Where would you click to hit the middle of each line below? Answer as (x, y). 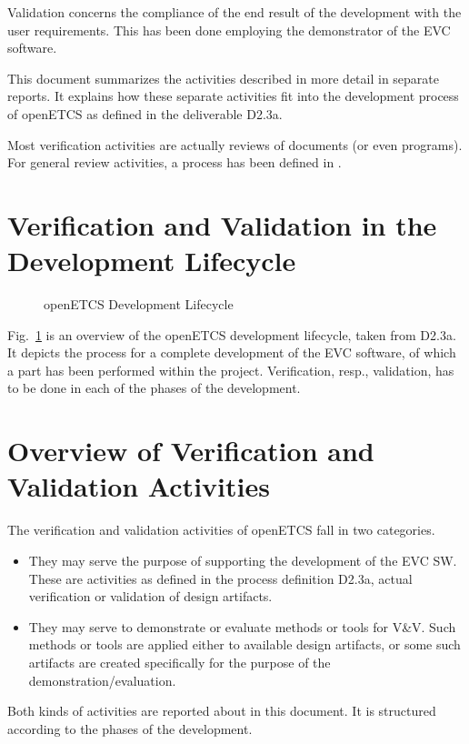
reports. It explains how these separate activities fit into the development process (233, 96)
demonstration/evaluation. (102, 680)
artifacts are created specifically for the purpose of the (180, 662)
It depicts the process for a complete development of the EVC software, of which (232, 352)
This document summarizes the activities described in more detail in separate (224, 78)
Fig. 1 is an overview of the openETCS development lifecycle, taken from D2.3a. (232, 334)
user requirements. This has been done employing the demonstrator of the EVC (229, 30)
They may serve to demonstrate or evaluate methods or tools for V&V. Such (242, 626)
